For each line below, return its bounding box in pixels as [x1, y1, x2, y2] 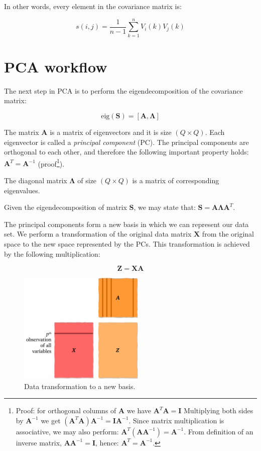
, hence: [95, 437, 119, 447]
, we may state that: [134, 202, 196, 212]
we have [126, 405, 152, 416]
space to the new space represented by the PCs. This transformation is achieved [4, 239, 250, 249]
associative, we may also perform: [16, 426, 119, 436]
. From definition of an [184, 426, 253, 436]
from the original [202, 229, 254, 239]
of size [77, 175, 97, 186]
